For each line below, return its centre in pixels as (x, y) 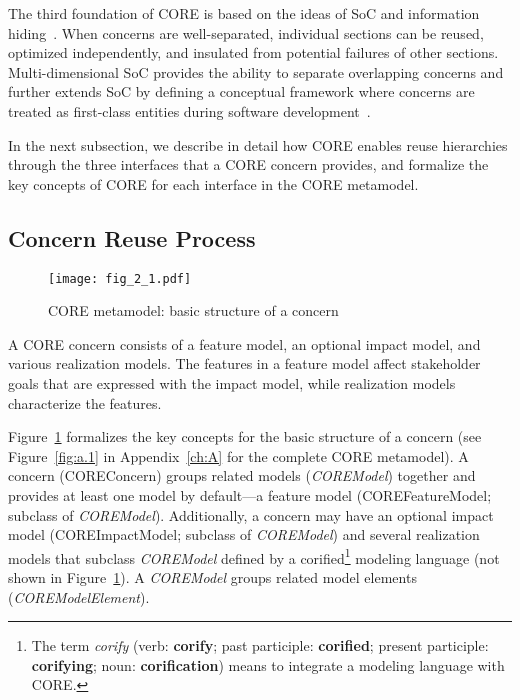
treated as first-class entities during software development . (189, 110)
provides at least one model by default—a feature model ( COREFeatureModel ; (250, 494)
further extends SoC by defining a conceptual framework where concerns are (241, 91)
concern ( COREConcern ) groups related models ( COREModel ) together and (242, 475)
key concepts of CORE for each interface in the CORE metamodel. (213, 183)
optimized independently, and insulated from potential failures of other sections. (253, 52)
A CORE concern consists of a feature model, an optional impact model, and (244, 343)
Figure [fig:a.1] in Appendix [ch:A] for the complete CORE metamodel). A (238, 455)
